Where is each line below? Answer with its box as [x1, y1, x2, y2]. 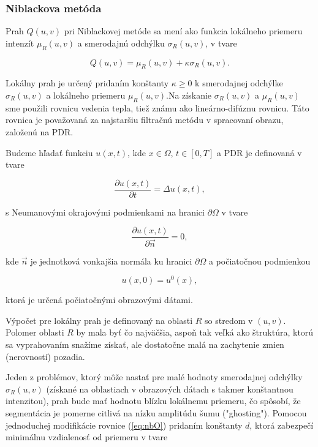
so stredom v [205, 314, 253, 326]
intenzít [6, 36, 34, 49]
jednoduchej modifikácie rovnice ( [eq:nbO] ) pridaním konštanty [6, 418, 243, 431]
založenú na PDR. [6, 125, 74, 138]
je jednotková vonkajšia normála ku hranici [30, 254, 192, 267]
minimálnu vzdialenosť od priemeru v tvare [6, 430, 168, 443]
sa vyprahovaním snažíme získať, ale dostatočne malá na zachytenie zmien [6, 338, 284, 350]
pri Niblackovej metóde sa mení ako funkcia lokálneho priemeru [64, 24, 303, 37]
